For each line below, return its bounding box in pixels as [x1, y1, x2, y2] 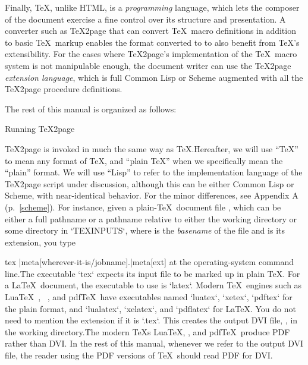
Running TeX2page [5, 122, 75, 135]
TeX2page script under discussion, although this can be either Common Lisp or [5, 177, 294, 190]
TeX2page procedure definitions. [5, 83, 122, 95]
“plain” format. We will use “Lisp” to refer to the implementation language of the [5, 166, 303, 178]
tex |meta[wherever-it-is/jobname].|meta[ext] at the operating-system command [5, 256, 294, 268]
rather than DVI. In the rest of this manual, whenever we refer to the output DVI [5, 337, 304, 350]
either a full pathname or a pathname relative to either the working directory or [5, 212, 297, 225]
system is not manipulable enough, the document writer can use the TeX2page [5, 59, 291, 71]
